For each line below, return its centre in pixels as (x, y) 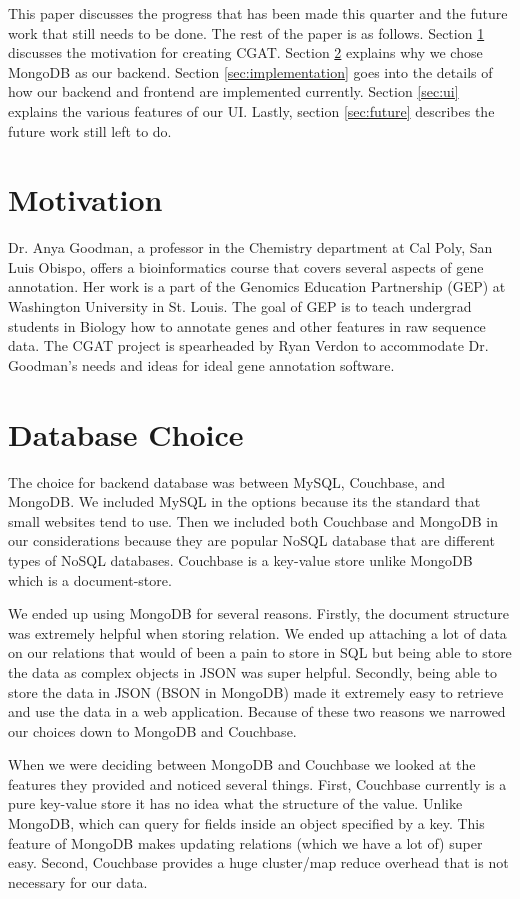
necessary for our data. (78, 881)
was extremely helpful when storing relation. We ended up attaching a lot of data (257, 632)
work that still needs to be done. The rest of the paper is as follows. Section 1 (246, 32)
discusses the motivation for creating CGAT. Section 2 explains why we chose (245, 52)
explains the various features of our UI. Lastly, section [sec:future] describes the (251, 110)
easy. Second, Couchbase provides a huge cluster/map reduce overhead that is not (258, 862)
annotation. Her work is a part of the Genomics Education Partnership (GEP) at (257, 286)
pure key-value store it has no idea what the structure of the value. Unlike (235, 803)
